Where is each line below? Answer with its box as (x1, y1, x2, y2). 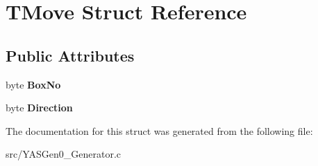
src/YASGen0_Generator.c (6, 147, 122, 161)
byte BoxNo (6, 77, 61, 91)
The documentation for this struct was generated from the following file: (6, 123, 313, 138)
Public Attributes (6, 44, 135, 66)
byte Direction (6, 100, 73, 115)
